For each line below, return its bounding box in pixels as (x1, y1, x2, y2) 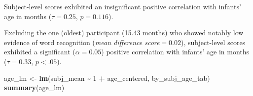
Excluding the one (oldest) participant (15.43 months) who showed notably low (4, 27, 244, 38)
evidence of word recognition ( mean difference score (4, 37, 160, 47)
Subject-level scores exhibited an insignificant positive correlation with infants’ (4, 1, 241, 11)
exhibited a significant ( (4, 47, 75, 57)
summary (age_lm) (4, 82, 65, 93)
